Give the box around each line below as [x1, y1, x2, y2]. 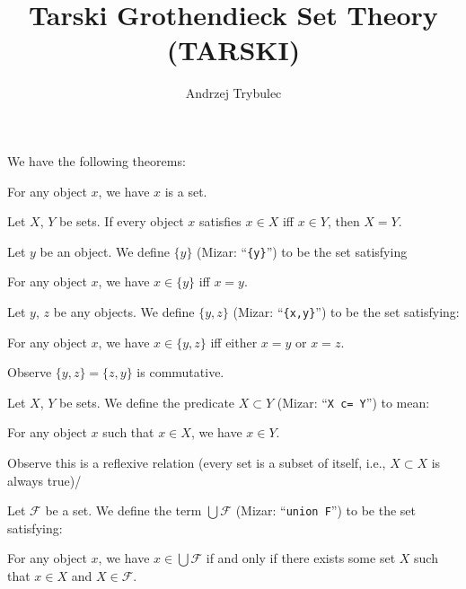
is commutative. [136, 363, 224, 382]
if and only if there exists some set [206, 549, 396, 567]
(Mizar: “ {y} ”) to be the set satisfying [197, 242, 408, 260]
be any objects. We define [53, 302, 195, 321]
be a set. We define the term [45, 501, 202, 520]
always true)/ [7, 470, 82, 489]
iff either [210, 332, 258, 351]
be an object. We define [40, 242, 170, 260]
